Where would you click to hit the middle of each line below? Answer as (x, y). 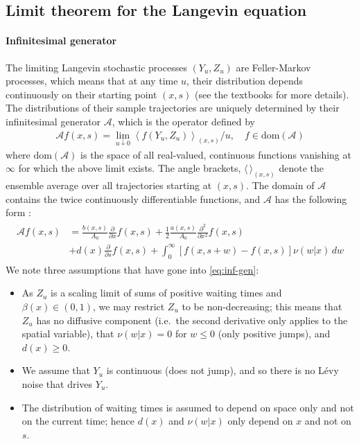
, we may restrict (129, 306)
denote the (301, 168)
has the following (311, 198)
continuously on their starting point (81, 94)
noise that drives (57, 383)
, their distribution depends (245, 81)
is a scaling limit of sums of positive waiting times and (166, 293)
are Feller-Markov (273, 67)
